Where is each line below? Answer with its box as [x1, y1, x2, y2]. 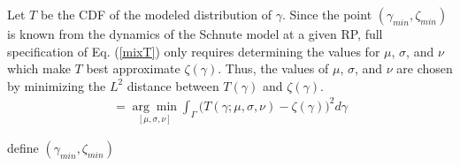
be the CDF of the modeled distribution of [40, 5, 272, 23]
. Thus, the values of [218, 59, 329, 78]
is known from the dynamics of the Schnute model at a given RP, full [7, 25, 383, 42]
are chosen [396, 59, 453, 78]
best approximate [86, 59, 180, 78]
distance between [126, 76, 219, 94]
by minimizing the [7, 76, 106, 94]
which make [7, 59, 71, 78]
